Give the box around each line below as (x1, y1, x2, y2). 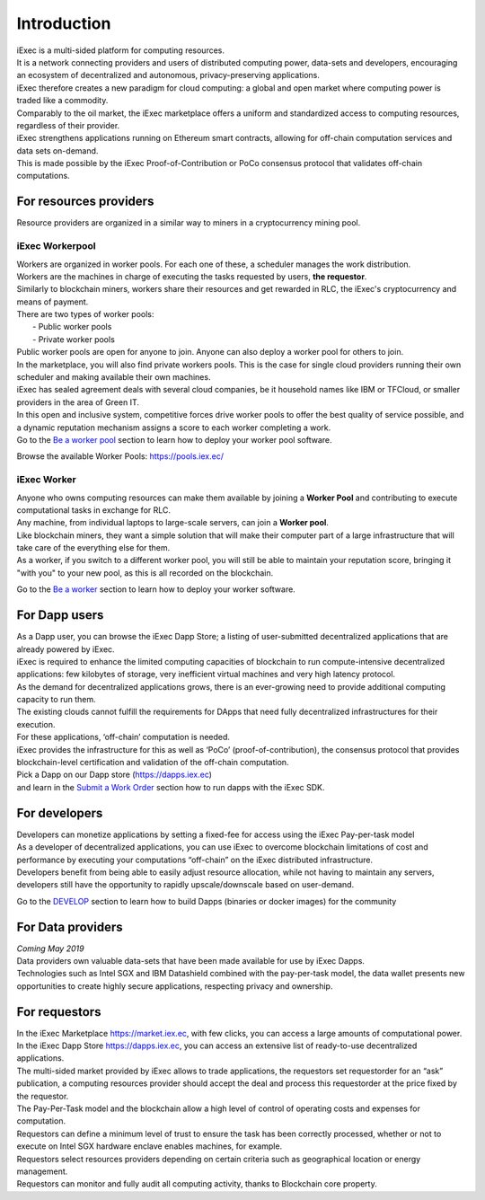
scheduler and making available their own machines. (16, 372, 211, 383)
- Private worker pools (32, 333, 116, 345)
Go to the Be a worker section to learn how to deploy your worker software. (16, 584, 295, 595)
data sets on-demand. (16, 145, 99, 156)
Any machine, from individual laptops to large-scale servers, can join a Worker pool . (16, 517, 330, 528)
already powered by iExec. (16, 643, 116, 655)
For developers (16, 805, 103, 821)
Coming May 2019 (16, 943, 84, 954)
